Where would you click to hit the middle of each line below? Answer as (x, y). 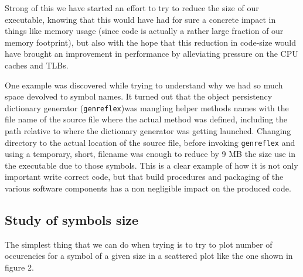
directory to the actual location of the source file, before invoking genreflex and (150, 142)
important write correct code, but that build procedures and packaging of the (144, 177)
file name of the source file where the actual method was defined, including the (146, 119)
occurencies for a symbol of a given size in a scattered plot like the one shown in (149, 256)
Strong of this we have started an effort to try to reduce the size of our (132, 8)
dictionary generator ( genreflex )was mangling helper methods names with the (147, 107)
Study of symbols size (72, 220)
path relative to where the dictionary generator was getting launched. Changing (148, 131)
